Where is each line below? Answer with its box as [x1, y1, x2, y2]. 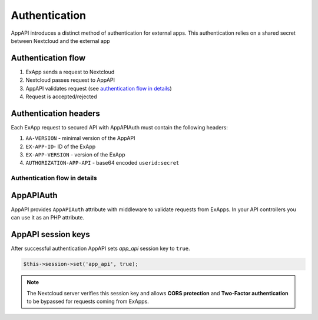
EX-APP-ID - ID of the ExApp [25, 143, 96, 150]
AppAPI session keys [11, 229, 91, 239]
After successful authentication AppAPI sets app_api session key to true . [11, 245, 191, 252]
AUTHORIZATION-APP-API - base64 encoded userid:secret [25, 159, 180, 166]
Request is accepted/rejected [25, 93, 97, 100]
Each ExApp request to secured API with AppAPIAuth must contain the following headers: [11, 124, 228, 131]
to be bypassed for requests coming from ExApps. [26, 298, 150, 305]
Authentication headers [11, 108, 100, 118]
